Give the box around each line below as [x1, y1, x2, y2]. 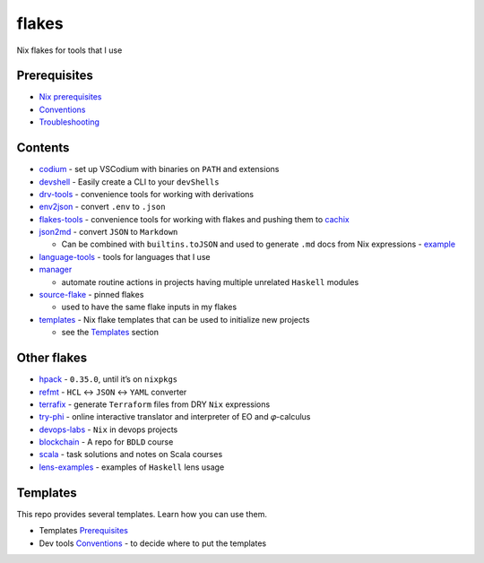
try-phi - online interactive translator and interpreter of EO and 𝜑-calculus [39, 411, 311, 422]
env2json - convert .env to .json [39, 202, 166, 212]
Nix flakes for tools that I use [16, 45, 123, 56]
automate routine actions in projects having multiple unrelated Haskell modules [61, 276, 359, 287]
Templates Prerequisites [39, 525, 129, 536]
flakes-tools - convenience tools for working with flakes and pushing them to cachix [39, 213, 350, 224]
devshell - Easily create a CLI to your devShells [39, 176, 220, 187]
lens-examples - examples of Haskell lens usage [39, 462, 225, 472]
